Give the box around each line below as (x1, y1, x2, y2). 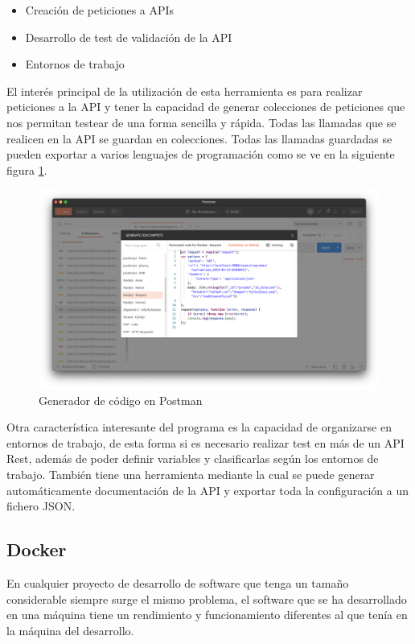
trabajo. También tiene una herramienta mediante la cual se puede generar (6, 465, 375, 482)
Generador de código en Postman (39, 391, 203, 408)
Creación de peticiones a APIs (25, 2, 175, 18)
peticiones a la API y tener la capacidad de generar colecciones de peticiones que (6, 98, 405, 115)
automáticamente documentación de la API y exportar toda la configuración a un (6, 481, 409, 498)
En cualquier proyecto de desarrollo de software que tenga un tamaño (6, 574, 349, 591)
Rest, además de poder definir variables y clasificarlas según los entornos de (6, 450, 379, 467)
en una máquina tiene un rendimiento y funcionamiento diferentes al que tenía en (6, 606, 408, 623)
